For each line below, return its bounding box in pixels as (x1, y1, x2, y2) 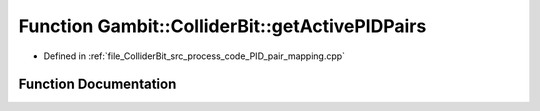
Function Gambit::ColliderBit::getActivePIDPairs (18, 15, 427, 37)
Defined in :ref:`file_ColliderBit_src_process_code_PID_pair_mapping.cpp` (43, 50, 345, 62)
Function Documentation (18, 76, 177, 93)
